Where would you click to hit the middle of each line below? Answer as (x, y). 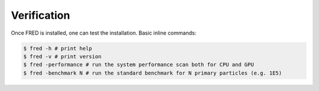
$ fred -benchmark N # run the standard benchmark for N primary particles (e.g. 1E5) (153, 73)
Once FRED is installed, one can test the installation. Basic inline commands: (104, 33)
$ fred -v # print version (62, 56)
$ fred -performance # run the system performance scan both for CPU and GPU (139, 65)
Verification (40, 15)
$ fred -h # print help (58, 48)
